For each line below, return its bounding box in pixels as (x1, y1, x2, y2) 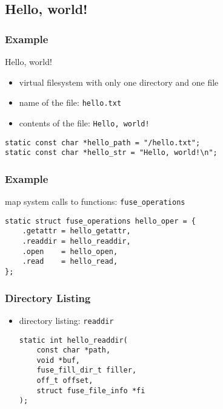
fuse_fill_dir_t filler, (36, 366, 137, 375)
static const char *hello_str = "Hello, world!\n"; (5, 148, 218, 157)
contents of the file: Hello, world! (19, 116, 150, 129)
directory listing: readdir (19, 314, 114, 326)
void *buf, (36, 356, 81, 365)
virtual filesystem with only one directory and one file (19, 75, 219, 88)
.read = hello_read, (22, 257, 118, 266)
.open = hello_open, (22, 247, 118, 256)
